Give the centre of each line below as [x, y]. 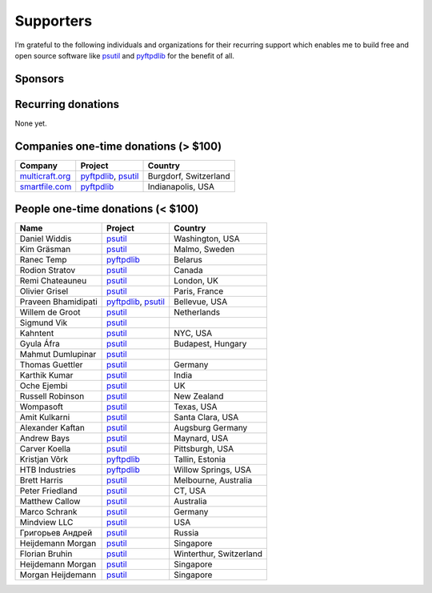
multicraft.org [45, 176]
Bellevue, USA [200, 302]
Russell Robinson [52, 396]
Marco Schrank [48, 512]
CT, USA [190, 491]
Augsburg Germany [210, 428]
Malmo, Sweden [204, 250]
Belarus [188, 260]
